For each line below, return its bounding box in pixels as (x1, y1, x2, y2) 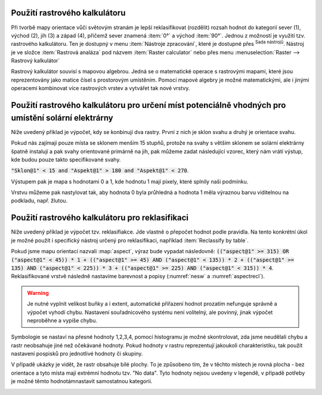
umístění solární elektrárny (11, 113, 113, 123)
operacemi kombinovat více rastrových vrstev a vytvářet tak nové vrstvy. (11, 85, 190, 92)
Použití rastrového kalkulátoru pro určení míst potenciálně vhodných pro (11, 100, 286, 110)
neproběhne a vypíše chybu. (27, 316, 98, 324)
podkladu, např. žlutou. (11, 197, 68, 204)
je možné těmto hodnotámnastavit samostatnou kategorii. (11, 378, 153, 385)
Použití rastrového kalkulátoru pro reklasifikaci (11, 213, 189, 223)
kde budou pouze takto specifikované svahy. (11, 155, 121, 163)
